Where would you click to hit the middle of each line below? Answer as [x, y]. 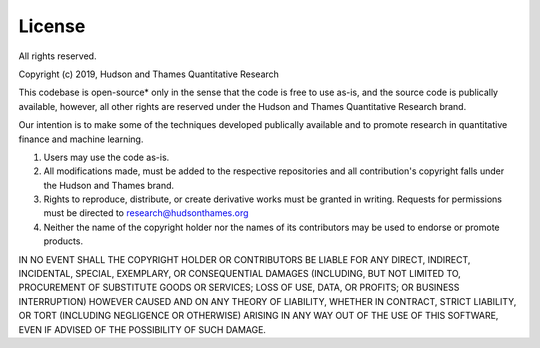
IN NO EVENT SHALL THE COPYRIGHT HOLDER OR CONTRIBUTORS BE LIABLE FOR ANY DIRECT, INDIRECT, [244, 259]
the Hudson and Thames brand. [109, 185]
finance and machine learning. [81, 139]
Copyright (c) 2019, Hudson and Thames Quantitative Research [149, 74]
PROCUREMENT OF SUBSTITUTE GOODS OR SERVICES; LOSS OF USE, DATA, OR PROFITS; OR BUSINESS [239, 287]
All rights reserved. [57, 56]
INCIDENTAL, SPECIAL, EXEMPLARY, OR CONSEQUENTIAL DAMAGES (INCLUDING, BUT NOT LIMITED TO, [240, 274]
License [52, 26]
